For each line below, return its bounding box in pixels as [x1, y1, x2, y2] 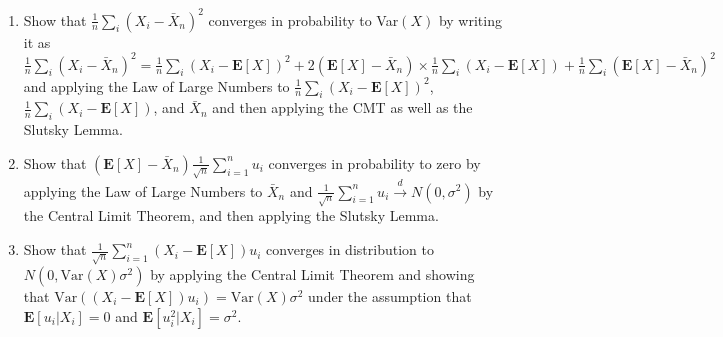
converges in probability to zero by [268, 152, 481, 173]
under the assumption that [308, 286, 472, 307]
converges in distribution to [266, 239, 434, 260]
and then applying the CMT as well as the [212, 97, 473, 118]
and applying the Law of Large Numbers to [23, 75, 290, 96]
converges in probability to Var [208, 9, 399, 30]
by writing [438, 9, 502, 30]
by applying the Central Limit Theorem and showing [150, 264, 475, 285]
